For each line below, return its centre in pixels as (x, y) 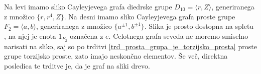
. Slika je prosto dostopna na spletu (199, 26)
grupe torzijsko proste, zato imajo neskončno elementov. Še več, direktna (116, 56)
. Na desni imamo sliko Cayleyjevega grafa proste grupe (150, 16)
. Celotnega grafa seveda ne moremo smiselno (178, 36)
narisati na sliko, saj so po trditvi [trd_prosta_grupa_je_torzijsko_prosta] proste (130, 46)
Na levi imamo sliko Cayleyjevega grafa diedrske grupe (88, 6)
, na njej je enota (30, 36)
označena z (87, 36)
